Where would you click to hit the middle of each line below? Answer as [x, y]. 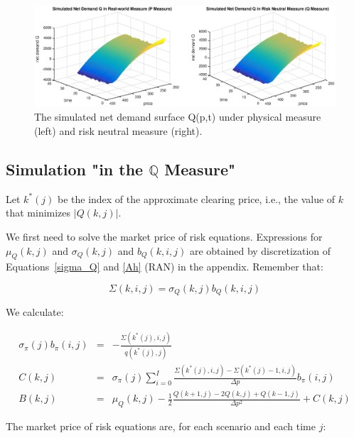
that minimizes [38, 213]
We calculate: [35, 312]
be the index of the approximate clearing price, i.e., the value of [196, 198]
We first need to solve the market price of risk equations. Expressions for [164, 237]
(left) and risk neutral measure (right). [118, 131]
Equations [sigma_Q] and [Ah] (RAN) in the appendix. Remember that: [165, 267]
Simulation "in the [75, 169]
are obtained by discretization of [260, 250]
